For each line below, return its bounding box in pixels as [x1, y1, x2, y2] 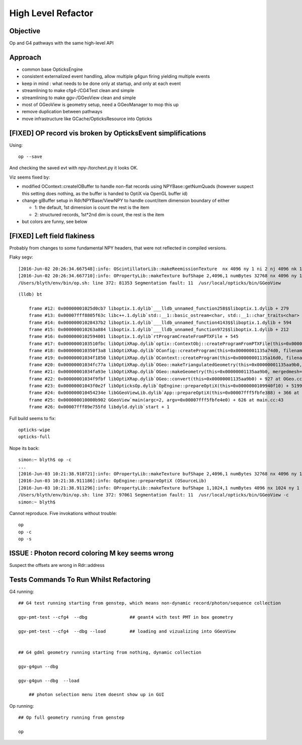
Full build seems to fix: [9, 415, 56, 421]
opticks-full [18, 434, 50, 440]
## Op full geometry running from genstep [18, 715, 125, 720]
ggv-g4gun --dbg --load [18, 678, 80, 684]
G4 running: [9, 589, 34, 595]
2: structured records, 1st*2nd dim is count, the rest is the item [34, 211, 165, 217]
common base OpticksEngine [22, 66, 83, 72]
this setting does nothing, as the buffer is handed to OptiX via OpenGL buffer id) [22, 190, 188, 196]
